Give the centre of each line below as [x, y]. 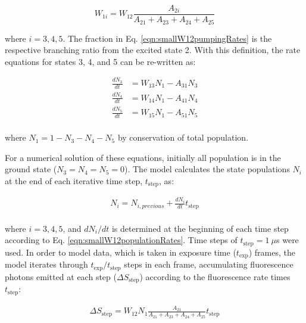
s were [288, 240]
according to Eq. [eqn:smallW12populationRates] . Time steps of [121, 240]
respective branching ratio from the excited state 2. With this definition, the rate [153, 50]
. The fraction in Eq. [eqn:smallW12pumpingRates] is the [167, 38]
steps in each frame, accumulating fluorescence [209, 264]
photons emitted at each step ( [61, 276]
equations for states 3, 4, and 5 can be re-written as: [100, 61]
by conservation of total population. [183, 137]
